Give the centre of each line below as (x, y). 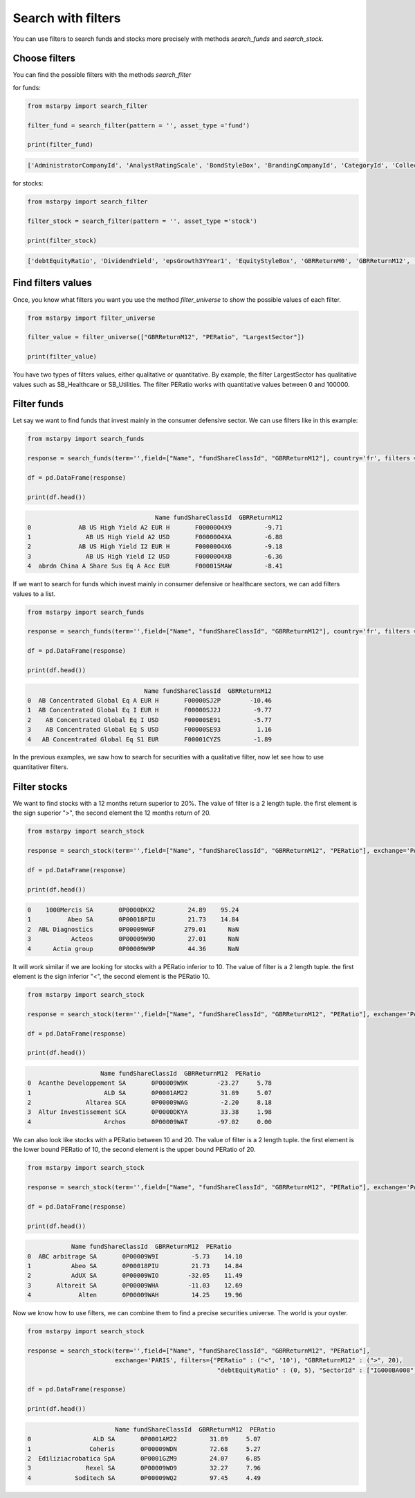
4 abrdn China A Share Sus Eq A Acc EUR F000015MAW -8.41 (155, 566)
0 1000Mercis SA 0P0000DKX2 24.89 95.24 (133, 910)
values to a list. (34, 594)
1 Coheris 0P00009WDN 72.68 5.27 (144, 1449)
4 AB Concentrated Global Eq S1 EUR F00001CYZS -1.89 (150, 739)
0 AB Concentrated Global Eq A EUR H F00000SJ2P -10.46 (150, 700)
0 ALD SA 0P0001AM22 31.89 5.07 (144, 1439)
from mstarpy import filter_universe (91, 318)
